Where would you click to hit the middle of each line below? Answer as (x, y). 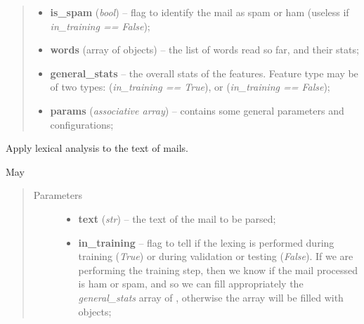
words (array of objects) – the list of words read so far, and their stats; (204, 50)
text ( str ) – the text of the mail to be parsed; (177, 218)
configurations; (82, 124)
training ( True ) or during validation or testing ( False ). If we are (216, 256)
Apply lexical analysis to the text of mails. (97, 148)
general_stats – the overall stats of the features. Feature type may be (204, 73)
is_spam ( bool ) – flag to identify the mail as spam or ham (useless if (200, 12)
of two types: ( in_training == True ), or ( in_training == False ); (190, 87)
